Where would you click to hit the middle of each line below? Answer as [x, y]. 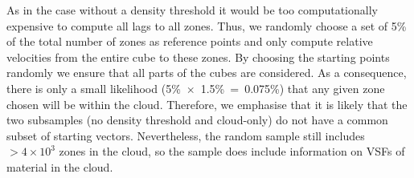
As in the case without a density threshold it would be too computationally [192, 10]
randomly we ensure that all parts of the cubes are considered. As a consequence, [207, 73]
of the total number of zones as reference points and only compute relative [190, 41]
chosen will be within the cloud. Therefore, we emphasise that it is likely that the [207, 104]
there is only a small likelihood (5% [94, 88]
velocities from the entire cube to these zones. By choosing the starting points [198, 57]
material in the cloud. [60, 166]
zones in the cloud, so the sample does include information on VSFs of [232, 151]
